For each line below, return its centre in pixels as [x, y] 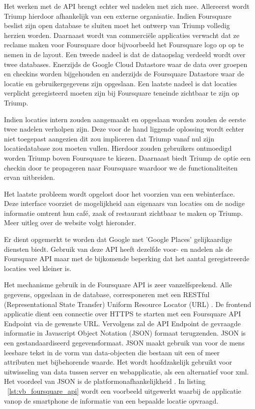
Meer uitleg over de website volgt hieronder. [70, 222]
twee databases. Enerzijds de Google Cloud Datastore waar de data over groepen [126, 64]
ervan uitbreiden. [29, 177]
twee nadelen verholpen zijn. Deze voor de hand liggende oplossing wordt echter [124, 129]
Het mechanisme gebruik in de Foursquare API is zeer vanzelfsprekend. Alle [118, 285]
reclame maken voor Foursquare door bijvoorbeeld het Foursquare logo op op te [124, 45]
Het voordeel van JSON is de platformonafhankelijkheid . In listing [105, 381]
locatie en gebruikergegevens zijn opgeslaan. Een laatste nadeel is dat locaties [120, 83]
